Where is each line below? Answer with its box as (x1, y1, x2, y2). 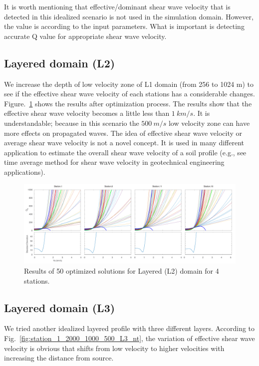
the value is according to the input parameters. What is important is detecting (4, 21, 245, 31)
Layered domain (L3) (4, 300, 115, 315)
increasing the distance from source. (4, 353, 114, 363)
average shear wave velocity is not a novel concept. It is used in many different (4, 137, 245, 148)
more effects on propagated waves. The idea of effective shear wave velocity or (4, 127, 243, 138)
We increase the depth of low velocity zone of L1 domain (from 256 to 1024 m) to (4, 78, 254, 89)
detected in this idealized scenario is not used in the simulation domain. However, (4, 11, 254, 21)
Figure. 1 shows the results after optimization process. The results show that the (4, 98, 252, 108)
